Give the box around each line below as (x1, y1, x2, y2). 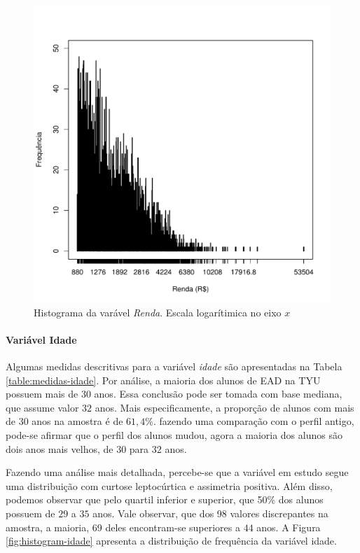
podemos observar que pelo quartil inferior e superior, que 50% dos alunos (6, 492, 324, 507)
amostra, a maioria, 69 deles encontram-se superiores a (6, 519, 240, 534)
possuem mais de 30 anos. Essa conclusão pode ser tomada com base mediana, (6, 386, 342, 401)
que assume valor (6, 400, 79, 414)
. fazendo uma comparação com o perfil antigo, (153, 414, 354, 428)
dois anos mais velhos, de (6, 441, 113, 456)
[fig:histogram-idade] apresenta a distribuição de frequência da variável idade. (6, 533, 337, 548)
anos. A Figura (256, 519, 321, 534)
